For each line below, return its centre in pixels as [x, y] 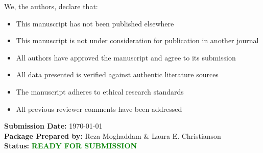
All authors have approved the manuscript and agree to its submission [126, 57]
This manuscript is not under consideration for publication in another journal [137, 40]
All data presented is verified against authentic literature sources [117, 74]
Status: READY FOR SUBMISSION [71, 146]
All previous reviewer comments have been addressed [99, 109]
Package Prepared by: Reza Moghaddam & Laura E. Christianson [113, 135]
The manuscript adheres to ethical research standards [100, 91]
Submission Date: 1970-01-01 [53, 126]
